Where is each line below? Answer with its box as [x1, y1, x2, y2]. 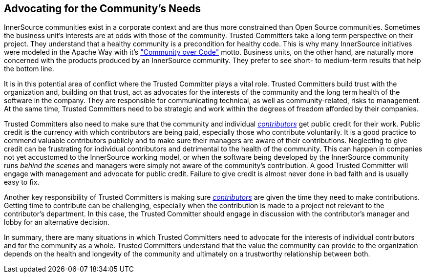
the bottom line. [4, 64, 54, 73]
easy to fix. [4, 178, 40, 187]
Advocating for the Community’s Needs [4, 2, 201, 15]
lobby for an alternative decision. [4, 218, 109, 227]
